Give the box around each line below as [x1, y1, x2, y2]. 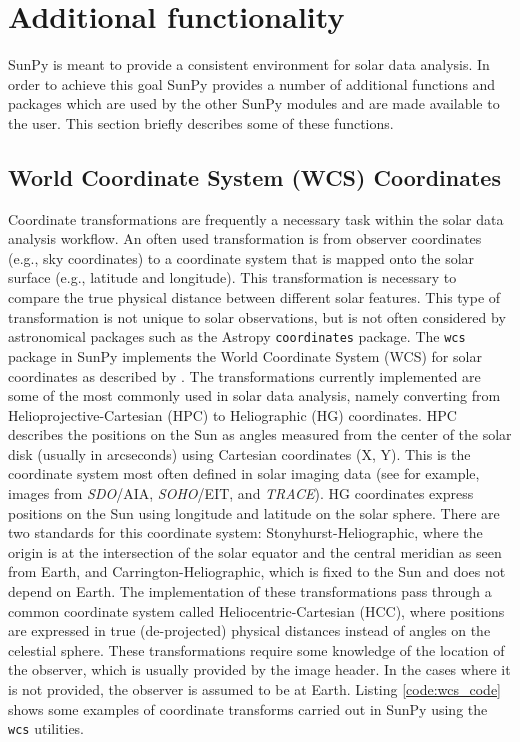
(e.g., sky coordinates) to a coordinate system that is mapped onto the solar [8, 247, 475, 268]
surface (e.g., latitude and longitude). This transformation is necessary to [8, 267, 457, 288]
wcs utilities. [8, 718, 85, 739]
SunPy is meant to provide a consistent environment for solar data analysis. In [8, 54, 490, 75]
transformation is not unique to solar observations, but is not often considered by [8, 306, 506, 327]
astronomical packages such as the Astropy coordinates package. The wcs [8, 326, 466, 347]
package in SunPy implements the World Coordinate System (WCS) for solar [8, 345, 482, 366]
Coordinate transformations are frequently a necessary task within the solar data [8, 208, 504, 229]
